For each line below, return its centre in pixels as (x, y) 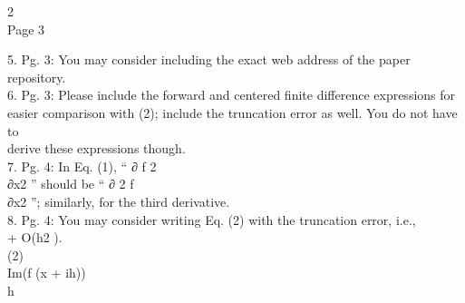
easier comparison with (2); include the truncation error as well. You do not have (232, 112)
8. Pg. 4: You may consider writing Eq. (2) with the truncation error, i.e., (212, 219)
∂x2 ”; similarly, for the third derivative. (119, 201)
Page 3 (26, 29)
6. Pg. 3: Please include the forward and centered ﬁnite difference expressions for (232, 95)
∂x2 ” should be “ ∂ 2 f (71, 184)
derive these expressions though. (97, 148)
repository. (37, 77)
